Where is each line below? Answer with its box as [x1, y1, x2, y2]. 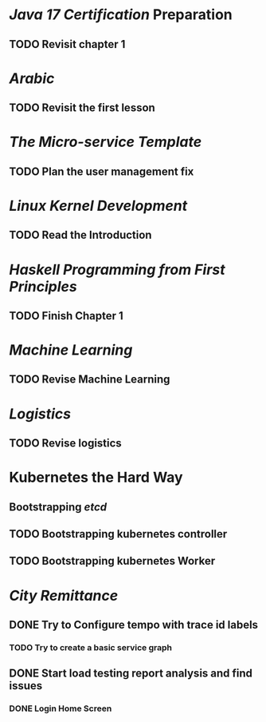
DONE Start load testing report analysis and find [9, 667, 253, 680]
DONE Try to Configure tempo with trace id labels [9, 617, 258, 632]
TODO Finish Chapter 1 [9, 309, 124, 323]
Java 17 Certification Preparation [9, 6, 233, 24]
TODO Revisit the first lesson [9, 101, 156, 115]
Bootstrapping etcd [9, 500, 108, 514]
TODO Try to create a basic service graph [9, 641, 172, 653]
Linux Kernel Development [9, 196, 188, 215]
